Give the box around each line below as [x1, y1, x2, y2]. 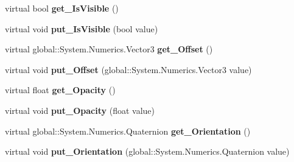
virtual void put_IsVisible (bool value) [5, 22, 158, 35]
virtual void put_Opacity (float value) [5, 104, 155, 116]
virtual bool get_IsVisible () [5, 2, 119, 14]
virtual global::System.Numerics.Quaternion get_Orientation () [5, 124, 251, 137]
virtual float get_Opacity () [5, 83, 116, 96]
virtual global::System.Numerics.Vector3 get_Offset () [5, 43, 213, 55]
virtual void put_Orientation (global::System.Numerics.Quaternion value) [5, 145, 290, 158]
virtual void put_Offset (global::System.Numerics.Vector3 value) [5, 63, 252, 76]
